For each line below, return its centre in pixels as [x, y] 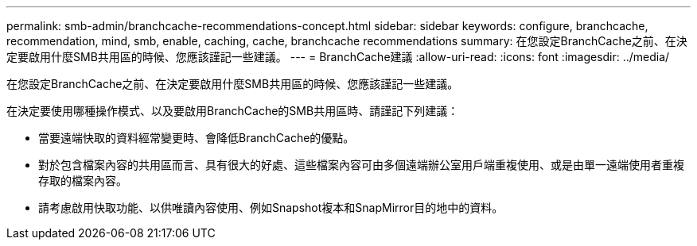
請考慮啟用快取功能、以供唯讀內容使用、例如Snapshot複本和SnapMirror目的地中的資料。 [271, 208]
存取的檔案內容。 [83, 181]
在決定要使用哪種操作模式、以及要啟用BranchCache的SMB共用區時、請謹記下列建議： [233, 111]
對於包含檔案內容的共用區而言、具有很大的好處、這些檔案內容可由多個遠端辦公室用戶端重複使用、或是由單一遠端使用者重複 [361, 165]
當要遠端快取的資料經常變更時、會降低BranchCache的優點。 [197, 138]
